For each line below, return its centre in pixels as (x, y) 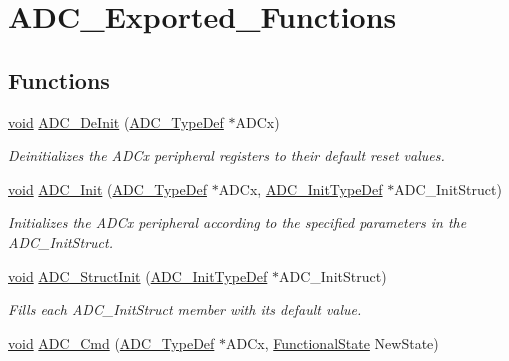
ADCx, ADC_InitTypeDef (300, 188)
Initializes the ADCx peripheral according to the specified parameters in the (237, 222)
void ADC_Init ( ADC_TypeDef (107, 188)
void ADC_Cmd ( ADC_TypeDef (111, 342)
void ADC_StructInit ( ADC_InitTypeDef (138, 275)
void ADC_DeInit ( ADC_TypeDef (116, 121)
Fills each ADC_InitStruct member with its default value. (185, 309)
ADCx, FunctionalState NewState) (332, 342)
